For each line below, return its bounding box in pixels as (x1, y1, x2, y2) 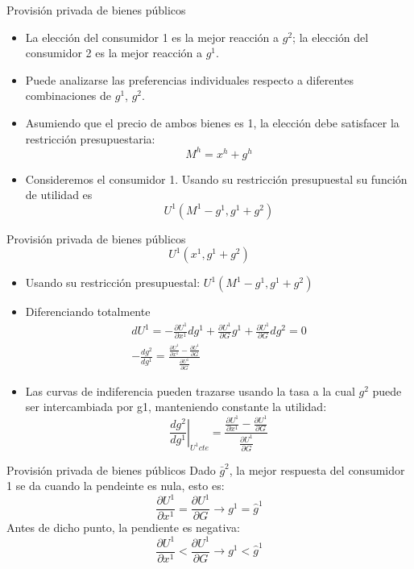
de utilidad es (25, 186, 93, 203)
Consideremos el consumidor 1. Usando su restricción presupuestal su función (25, 170, 408, 187)
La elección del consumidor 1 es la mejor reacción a (25, 28, 279, 45)
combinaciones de (25, 87, 112, 104)
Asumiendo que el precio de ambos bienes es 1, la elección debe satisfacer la (25, 114, 400, 131)
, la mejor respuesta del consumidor (229, 461, 405, 478)
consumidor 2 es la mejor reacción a (25, 44, 202, 61)
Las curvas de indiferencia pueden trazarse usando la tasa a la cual (25, 382, 355, 399)
